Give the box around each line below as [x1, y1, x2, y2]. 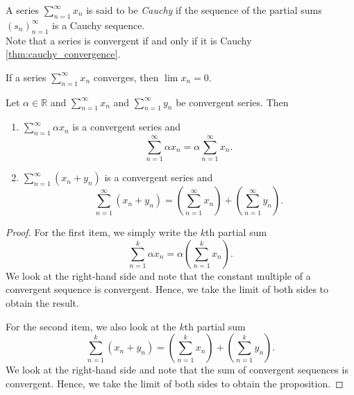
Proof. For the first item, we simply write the [6, 225, 198, 239]
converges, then [93, 69, 159, 84]
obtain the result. [6, 296, 79, 310]
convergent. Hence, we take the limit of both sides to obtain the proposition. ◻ [6, 376, 344, 390]
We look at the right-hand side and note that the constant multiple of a [6, 268, 311, 283]
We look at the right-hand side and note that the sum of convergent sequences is [6, 362, 348, 377]
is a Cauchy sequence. [52, 17, 145, 32]
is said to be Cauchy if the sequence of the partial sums [86, 3, 322, 17]
